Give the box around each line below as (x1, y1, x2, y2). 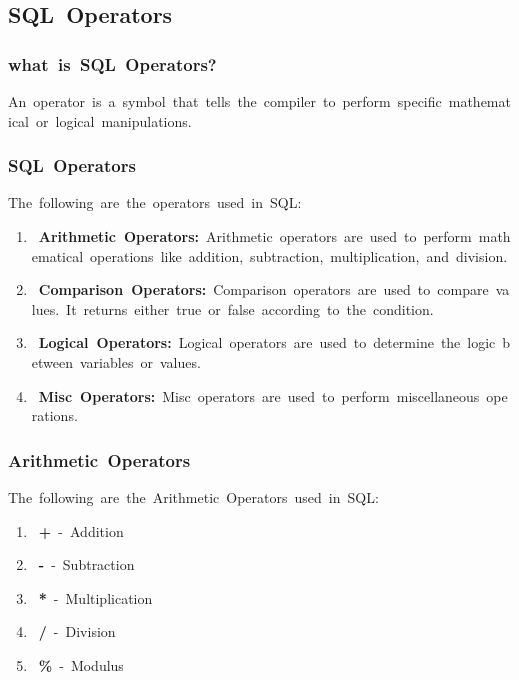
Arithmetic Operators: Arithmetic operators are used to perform (38, 226, 472, 246)
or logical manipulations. (35, 110, 192, 131)
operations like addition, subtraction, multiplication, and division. (90, 245, 508, 266)
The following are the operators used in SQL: (8, 192, 302, 213)
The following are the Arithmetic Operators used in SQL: (8, 486, 379, 507)
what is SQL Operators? (8, 51, 217, 76)
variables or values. (79, 351, 201, 372)
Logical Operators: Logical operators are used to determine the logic (38, 332, 496, 353)
